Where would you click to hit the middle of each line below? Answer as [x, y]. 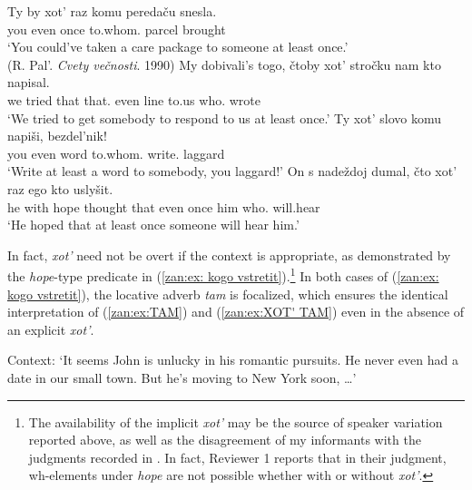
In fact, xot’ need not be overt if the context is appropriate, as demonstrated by [229, 255]
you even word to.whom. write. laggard [116, 153]
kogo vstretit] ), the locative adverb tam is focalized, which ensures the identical [228, 294]
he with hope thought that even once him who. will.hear [164, 206]
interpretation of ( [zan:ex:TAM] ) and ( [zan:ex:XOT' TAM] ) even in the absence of [236, 312]
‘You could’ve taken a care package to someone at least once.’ [178, 47]
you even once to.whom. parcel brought [117, 29]
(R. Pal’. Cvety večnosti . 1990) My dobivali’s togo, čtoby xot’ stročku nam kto [224, 64]
